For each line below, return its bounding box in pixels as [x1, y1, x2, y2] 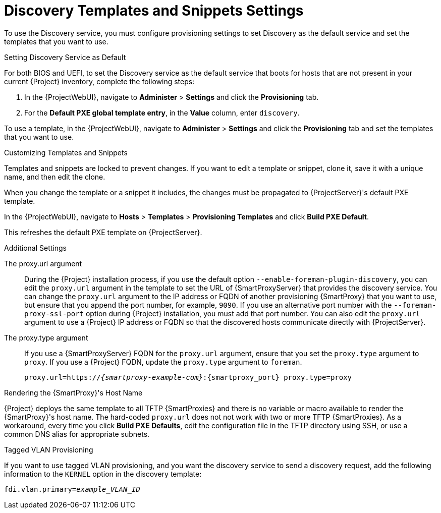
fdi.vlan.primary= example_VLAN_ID [4, 485, 140, 493]
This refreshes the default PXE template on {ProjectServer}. [4, 227, 202, 237]
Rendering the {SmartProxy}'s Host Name [4, 388, 143, 397]
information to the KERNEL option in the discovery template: [4, 469, 202, 478]
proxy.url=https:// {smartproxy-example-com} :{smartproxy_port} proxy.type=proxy [24, 373, 352, 381]
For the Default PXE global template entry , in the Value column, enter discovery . [24, 108, 300, 117]
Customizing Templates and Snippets [4, 148, 128, 157]
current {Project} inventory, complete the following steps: [4, 77, 195, 86]
